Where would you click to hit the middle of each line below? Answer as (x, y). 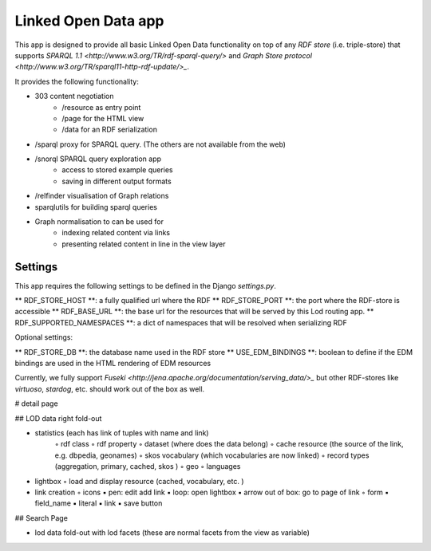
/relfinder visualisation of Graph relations (102, 196)
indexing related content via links (116, 233)
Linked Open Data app (89, 21)
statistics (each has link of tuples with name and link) (122, 433)
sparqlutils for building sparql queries (96, 207)
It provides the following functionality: (77, 81)
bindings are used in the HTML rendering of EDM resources (113, 364)
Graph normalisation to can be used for (99, 222)
